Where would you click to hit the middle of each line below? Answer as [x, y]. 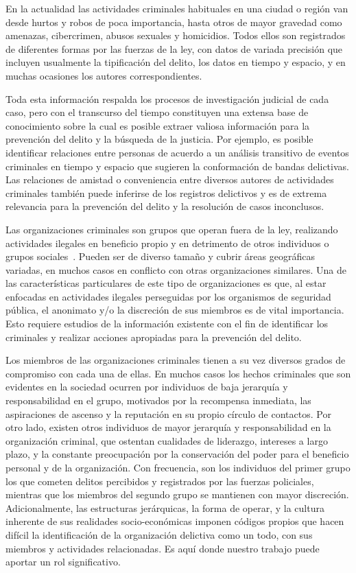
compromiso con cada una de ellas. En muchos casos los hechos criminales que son [178, 373]
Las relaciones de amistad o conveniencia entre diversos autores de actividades [170, 179]
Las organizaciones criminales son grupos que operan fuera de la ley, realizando [172, 229]
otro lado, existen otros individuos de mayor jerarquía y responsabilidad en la [168, 427]
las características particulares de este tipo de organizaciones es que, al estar [166, 283]
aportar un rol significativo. [63, 562]
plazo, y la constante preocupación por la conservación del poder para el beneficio [177, 454]
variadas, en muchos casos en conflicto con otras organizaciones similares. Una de [176, 269]
